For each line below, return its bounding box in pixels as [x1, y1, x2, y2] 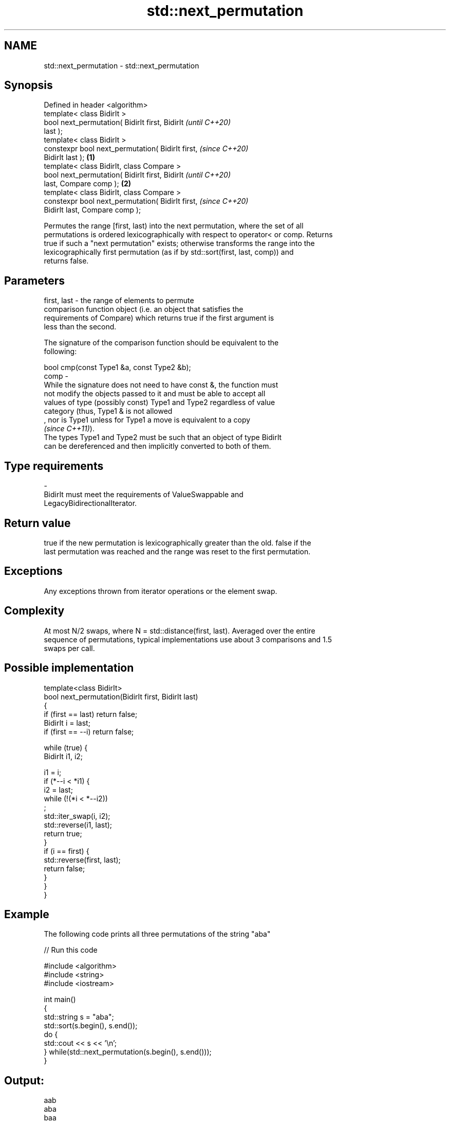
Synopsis [4, 79, 53, 92]
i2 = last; [44, 785, 73, 794]
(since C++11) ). [44, 424, 95, 433]
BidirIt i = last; [44, 718, 90, 727]
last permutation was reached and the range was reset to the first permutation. [44, 547, 311, 556]
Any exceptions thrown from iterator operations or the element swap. [44, 586, 277, 595]
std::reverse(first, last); [44, 855, 121, 864]
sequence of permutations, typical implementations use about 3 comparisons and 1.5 [44, 635, 332, 644]
